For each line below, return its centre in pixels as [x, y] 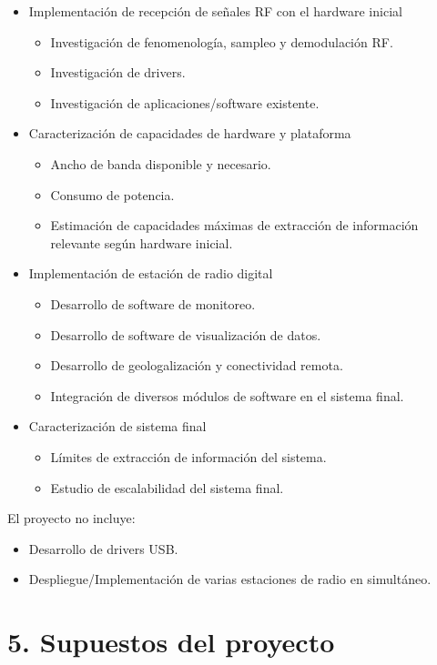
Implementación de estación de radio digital [151, 273]
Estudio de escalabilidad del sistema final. [167, 487]
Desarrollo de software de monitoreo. [153, 303]
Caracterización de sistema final [117, 426]
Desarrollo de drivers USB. [103, 548]
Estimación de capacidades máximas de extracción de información [234, 225]
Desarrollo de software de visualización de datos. [186, 334]
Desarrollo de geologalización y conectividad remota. [197, 365]
